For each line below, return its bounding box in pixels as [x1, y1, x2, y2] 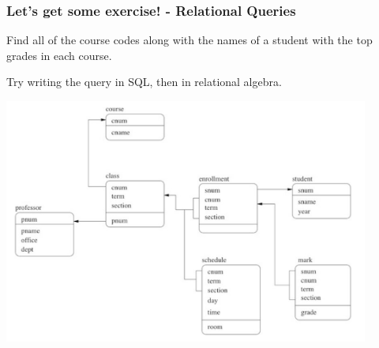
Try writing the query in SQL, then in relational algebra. [6, 73, 282, 90]
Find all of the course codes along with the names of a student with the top [6, 32, 373, 48]
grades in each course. [6, 47, 112, 63]
